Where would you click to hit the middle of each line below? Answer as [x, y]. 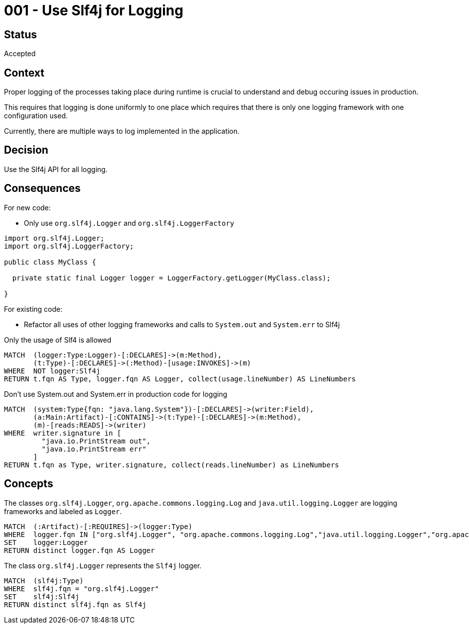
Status [21, 34]
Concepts [29, 484]
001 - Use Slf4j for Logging [94, 10]
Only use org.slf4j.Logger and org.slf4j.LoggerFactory [129, 223]
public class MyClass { [50, 262]
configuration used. [36, 116]
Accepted [20, 54]
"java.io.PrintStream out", [96, 441]
